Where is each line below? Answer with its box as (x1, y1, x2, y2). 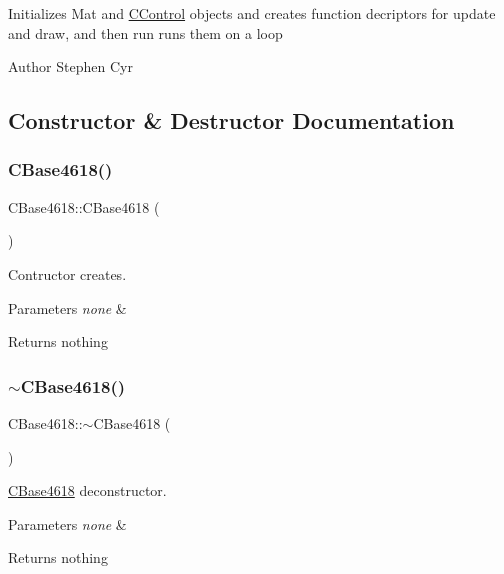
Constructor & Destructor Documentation (8, 105, 455, 136)
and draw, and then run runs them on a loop (8, 22, 283, 43)
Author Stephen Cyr (8, 56, 133, 77)
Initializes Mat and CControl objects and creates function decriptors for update (8, 3, 496, 23)
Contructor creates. (8, 263, 127, 284)
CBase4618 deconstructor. (8, 480, 167, 501)
